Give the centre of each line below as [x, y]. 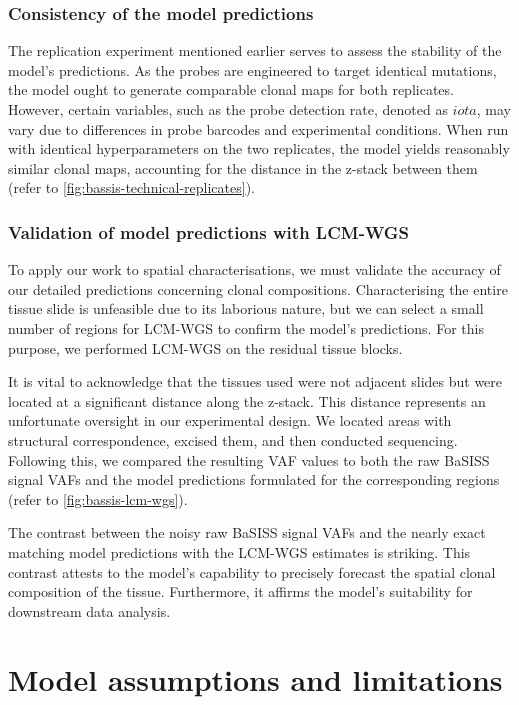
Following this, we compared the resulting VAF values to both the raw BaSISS [249, 459]
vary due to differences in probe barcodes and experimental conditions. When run [258, 128]
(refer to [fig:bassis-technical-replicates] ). [131, 187]
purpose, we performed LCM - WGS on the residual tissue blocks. [205, 347]
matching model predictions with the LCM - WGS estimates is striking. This [239, 551]
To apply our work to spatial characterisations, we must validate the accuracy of [254, 269]
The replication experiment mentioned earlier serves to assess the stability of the [255, 50]
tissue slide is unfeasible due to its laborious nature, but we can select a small [246, 308]
